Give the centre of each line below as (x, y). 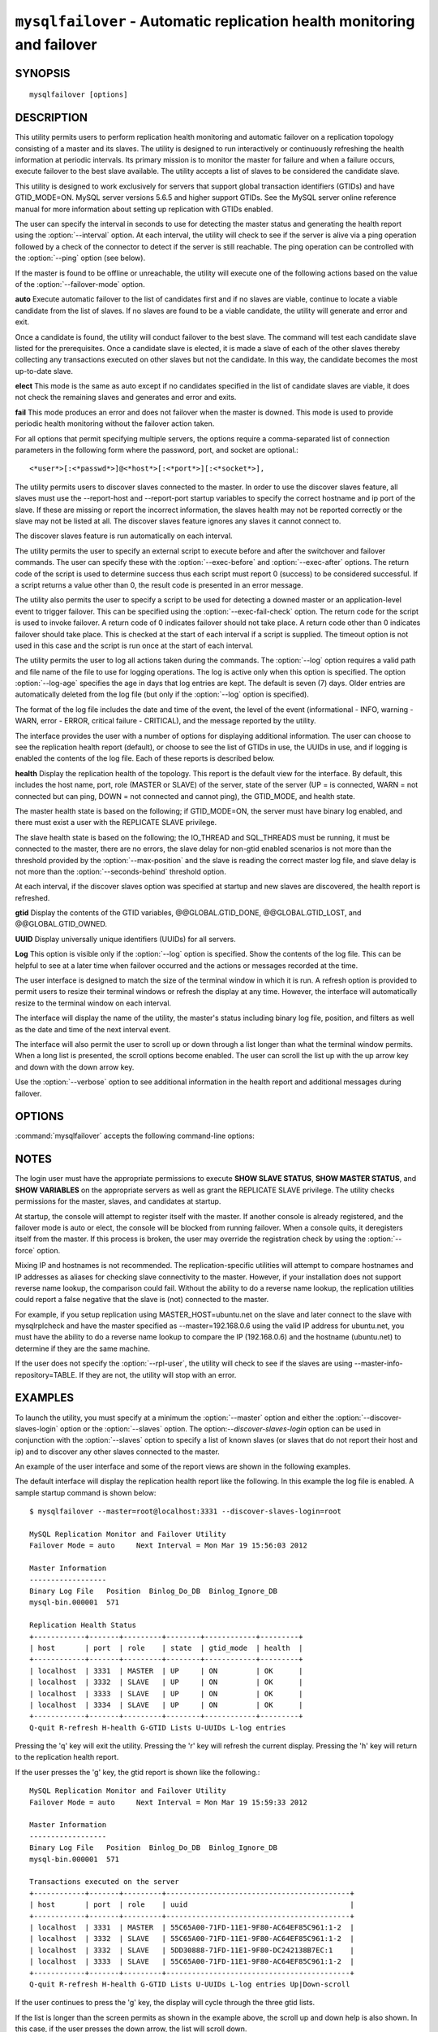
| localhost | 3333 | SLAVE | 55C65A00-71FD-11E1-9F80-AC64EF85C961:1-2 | (192, 1962)
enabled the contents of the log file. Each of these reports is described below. (145, 758)
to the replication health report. (67, 1757)
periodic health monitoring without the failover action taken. (115, 423)
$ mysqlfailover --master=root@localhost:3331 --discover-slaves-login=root (186, 1511)
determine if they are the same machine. (82, 1348)
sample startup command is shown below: (86, 1492)
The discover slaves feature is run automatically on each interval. (124, 536)
